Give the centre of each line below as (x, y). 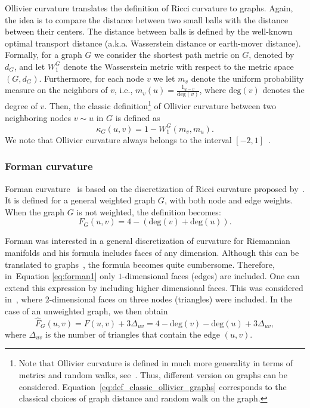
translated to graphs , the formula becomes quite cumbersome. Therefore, (140, 264)
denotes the (283, 90)
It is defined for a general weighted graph (80, 200)
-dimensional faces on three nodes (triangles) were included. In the (170, 299)
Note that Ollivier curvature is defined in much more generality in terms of (156, 363)
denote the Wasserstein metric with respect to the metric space (179, 66)
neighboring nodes (38, 117)
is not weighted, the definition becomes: (149, 211)
